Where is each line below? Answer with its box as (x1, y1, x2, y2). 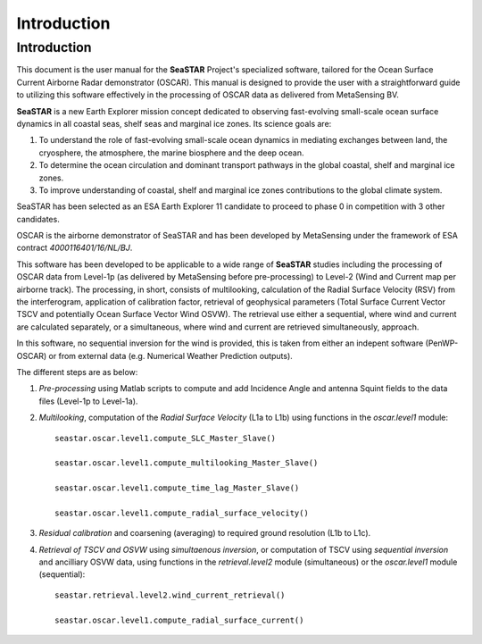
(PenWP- (425, 338, 459, 348)
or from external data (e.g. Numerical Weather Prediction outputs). (48, 350, 294, 361)
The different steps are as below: (16, 366, 138, 377)
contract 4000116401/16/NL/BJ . (16, 242, 133, 254)
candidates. (16, 213, 60, 224)
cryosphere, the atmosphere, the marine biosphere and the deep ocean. (38, 147, 304, 158)
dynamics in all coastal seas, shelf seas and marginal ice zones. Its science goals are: (16, 118, 332, 129)
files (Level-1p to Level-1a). (38, 396, 138, 406)
